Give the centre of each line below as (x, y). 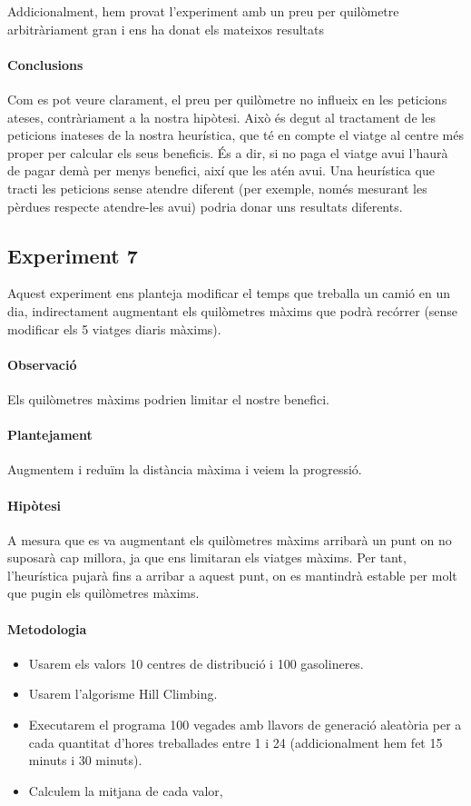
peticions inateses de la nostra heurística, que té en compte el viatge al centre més (235, 135)
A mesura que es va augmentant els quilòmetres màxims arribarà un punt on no (230, 539)
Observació (42, 364)
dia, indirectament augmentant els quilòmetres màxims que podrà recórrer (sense (233, 310)
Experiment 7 (73, 255)
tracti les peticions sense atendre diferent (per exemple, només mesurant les (217, 188)
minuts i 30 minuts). (85, 760)
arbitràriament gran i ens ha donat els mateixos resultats (166, 29)
